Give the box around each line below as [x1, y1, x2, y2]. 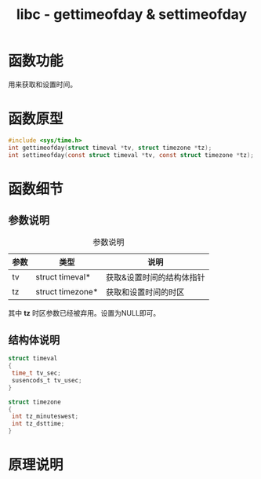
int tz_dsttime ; [11, 420, 65, 428]
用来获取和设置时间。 [8, 79, 77, 89]
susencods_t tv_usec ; [11, 376, 82, 384]
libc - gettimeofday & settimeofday [16, 5, 248, 24]
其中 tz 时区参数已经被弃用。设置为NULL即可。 [8, 308, 161, 317]
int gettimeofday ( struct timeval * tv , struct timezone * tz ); [8, 144, 212, 152]
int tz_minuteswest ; [11, 412, 79, 421]
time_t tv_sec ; [11, 369, 61, 378]
